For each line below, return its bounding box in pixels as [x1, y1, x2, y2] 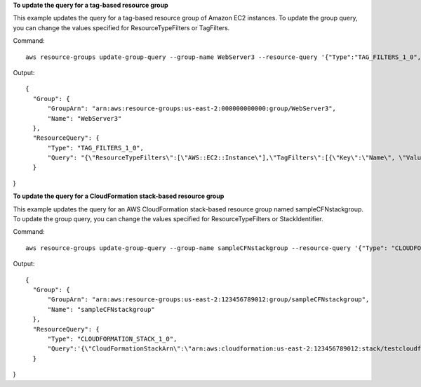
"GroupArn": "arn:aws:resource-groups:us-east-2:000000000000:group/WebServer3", [47, 105, 337, 112]
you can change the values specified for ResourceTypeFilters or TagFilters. [13, 23, 230, 32]
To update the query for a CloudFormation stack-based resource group [13, 192, 225, 200]
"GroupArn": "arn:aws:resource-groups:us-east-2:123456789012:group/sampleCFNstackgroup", [47, 296, 370, 303]
